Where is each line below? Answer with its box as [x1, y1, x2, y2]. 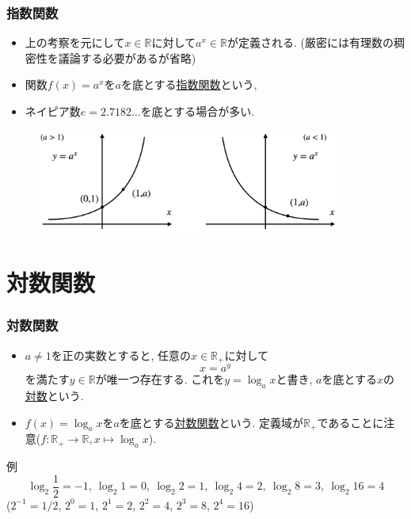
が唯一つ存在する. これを [95, 371, 225, 387]
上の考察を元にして [25, 34, 125, 51]
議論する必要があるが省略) [58, 49, 196, 66]
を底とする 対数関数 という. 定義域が [119, 414, 304, 430]
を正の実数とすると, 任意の [51, 346, 191, 363]
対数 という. [25, 387, 84, 403]
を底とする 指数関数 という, [121, 76, 257, 93]
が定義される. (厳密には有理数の [226, 34, 394, 51]
